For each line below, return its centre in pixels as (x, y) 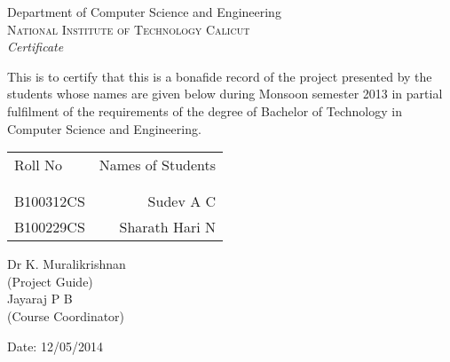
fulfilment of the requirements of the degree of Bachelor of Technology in (205, 110)
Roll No (39, 165)
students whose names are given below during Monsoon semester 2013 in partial (225, 94)
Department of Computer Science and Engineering (144, 12)
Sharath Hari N (168, 227)
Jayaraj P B (40, 299)
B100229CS (50, 227)
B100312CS (50, 201)
